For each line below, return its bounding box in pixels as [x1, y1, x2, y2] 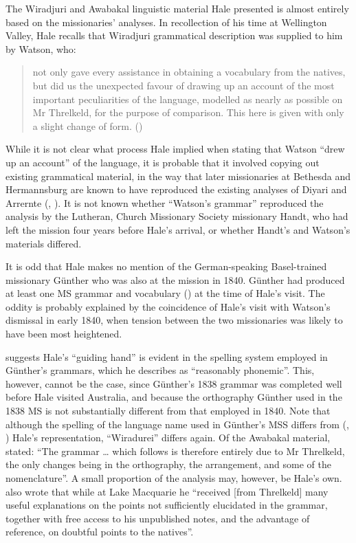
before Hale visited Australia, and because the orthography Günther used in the [5, 390, 342, 404]
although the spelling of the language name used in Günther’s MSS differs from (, [5, 417, 349, 431]
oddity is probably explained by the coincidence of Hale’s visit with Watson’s [5, 299, 331, 313]
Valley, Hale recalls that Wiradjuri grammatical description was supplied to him [5, 28, 343, 43]
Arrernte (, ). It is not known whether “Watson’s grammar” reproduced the [5, 195, 324, 210]
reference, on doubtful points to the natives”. [5, 524, 194, 539]
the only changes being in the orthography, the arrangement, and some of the [5, 457, 331, 472]
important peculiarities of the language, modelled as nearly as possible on [32, 91, 343, 106]
